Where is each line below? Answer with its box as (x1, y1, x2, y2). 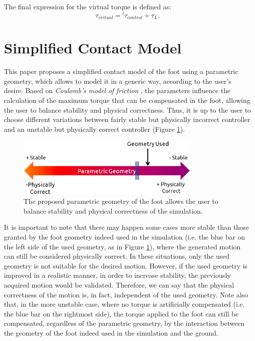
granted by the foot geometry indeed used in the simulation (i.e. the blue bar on (4, 232, 245, 242)
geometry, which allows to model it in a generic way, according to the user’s (4, 75, 231, 86)
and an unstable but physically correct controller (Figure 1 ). (4, 123, 185, 134)
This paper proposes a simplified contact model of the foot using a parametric (4, 66, 238, 76)
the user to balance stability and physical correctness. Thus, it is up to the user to (4, 104, 251, 115)
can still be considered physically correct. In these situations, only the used (4, 251, 229, 261)
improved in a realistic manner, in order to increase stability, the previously (4, 270, 231, 280)
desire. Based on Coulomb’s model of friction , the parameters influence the (4, 85, 230, 96)
